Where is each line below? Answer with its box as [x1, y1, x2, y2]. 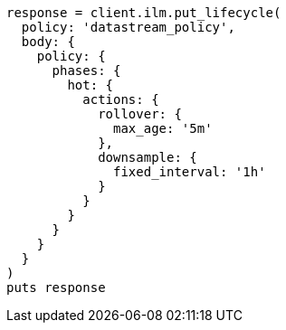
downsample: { [98, 150, 197, 165]
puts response [6, 280, 106, 295]
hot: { [67, 78, 114, 92]
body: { [21, 34, 75, 49]
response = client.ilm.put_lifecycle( [6, 5, 281, 20]
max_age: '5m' [113, 121, 213, 136]
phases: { [52, 63, 121, 78]
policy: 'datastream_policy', [21, 20, 235, 34]
